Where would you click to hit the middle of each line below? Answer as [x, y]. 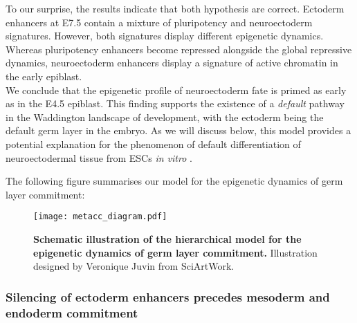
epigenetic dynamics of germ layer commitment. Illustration [175, 252]
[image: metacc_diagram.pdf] [100, 217]
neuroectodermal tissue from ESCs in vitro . [99, 157]
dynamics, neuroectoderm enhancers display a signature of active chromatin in [172, 63]
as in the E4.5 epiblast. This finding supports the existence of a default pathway [175, 103]
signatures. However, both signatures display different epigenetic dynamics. [165, 36]
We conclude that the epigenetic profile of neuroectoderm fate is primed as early [176, 90]
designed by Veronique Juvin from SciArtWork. [134, 266]
